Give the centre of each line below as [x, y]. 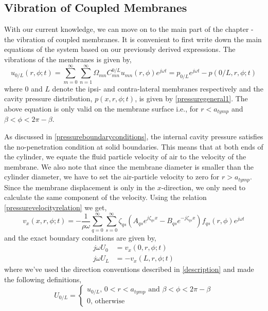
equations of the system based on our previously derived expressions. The [120, 49]
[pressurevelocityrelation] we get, [56, 207]
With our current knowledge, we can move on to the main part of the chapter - [129, 29]
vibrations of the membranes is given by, [68, 59]
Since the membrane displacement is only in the [80, 187]
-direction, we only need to [203, 187]
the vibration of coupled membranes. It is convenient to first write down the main [133, 39]
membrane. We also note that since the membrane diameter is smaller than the [129, 166]
